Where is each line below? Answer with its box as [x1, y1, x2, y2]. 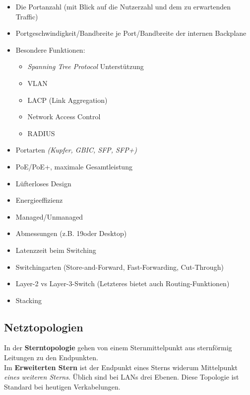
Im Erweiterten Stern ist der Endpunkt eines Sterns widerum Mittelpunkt [4, 362, 238, 372]
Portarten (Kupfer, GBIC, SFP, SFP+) [15, 145, 137, 155]
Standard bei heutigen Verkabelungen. [4, 381, 121, 392]
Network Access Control [27, 111, 101, 122]
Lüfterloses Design [15, 178, 71, 188]
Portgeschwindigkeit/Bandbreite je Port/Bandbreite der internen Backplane [15, 28, 247, 38]
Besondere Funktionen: [15, 44, 85, 55]
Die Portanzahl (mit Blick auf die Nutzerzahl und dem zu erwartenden [15, 1, 231, 11]
